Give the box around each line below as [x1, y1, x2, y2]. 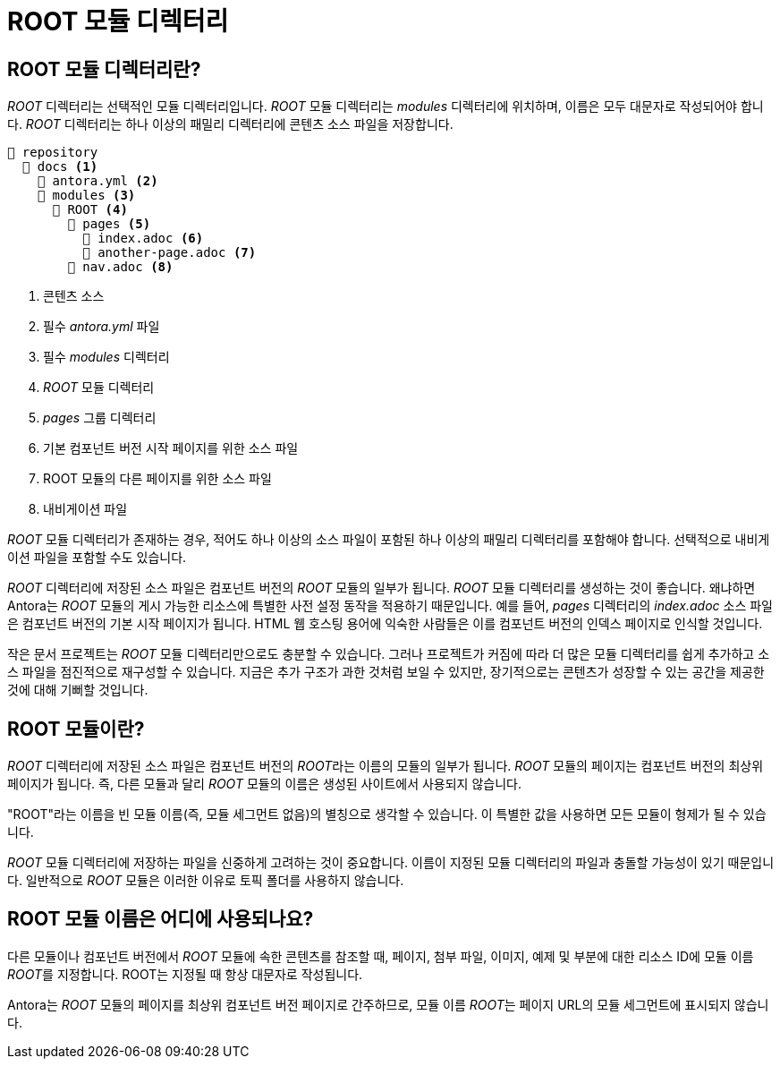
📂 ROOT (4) [52, 202, 128, 217]
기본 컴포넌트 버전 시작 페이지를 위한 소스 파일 [43, 440, 299, 456]
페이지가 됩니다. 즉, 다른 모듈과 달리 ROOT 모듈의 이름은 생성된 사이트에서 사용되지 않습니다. [7, 776, 521, 792]
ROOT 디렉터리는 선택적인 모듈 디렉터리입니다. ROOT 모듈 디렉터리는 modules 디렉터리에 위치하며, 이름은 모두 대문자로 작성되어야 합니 [7, 98, 764, 115]
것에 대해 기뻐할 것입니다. [7, 682, 148, 698]
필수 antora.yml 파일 [43, 319, 160, 335]
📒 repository [7, 145, 98, 160]
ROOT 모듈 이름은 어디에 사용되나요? [7, 908, 314, 931]
